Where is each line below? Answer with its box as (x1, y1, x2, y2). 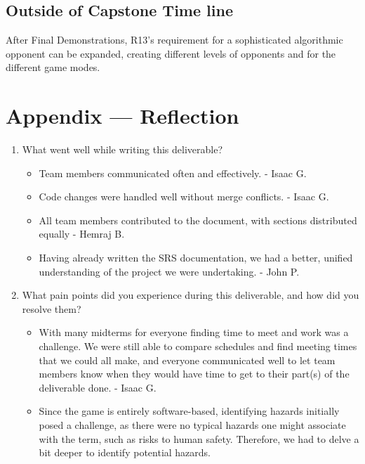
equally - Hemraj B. (39, 226, 125, 241)
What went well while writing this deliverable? (22, 142, 223, 157)
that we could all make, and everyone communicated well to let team (39, 352, 336, 367)
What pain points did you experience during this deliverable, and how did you (22, 288, 359, 302)
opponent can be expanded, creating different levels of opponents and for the (6, 46, 336, 60)
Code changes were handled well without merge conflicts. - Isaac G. (39, 189, 329, 204)
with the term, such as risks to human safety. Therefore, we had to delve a (39, 431, 359, 446)
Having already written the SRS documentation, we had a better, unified (39, 250, 353, 265)
